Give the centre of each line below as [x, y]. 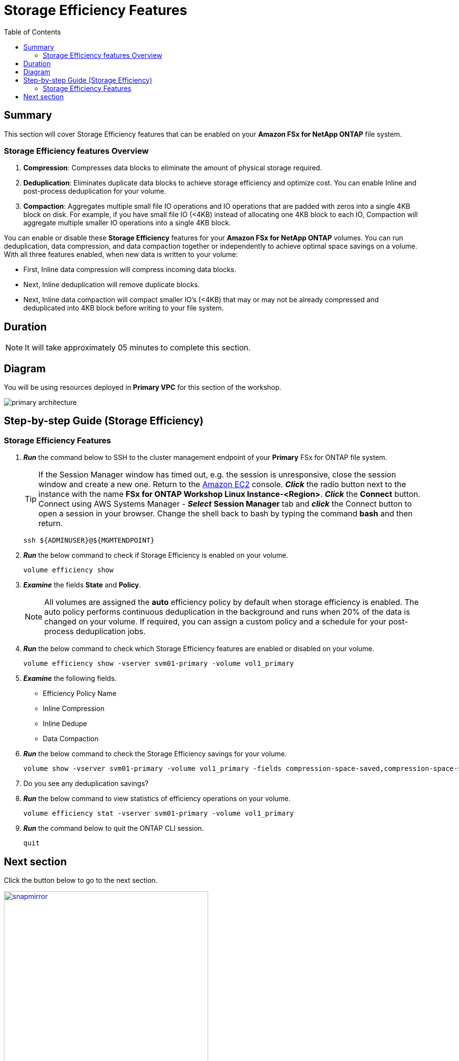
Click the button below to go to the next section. [81, 880]
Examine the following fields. [70, 678]
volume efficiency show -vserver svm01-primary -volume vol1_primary [159, 664]
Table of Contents [33, 32]
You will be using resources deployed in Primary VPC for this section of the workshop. [143, 387]
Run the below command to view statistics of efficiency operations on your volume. [157, 799]
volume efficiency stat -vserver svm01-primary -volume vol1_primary [159, 814]
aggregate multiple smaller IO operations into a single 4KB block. [127, 223]
